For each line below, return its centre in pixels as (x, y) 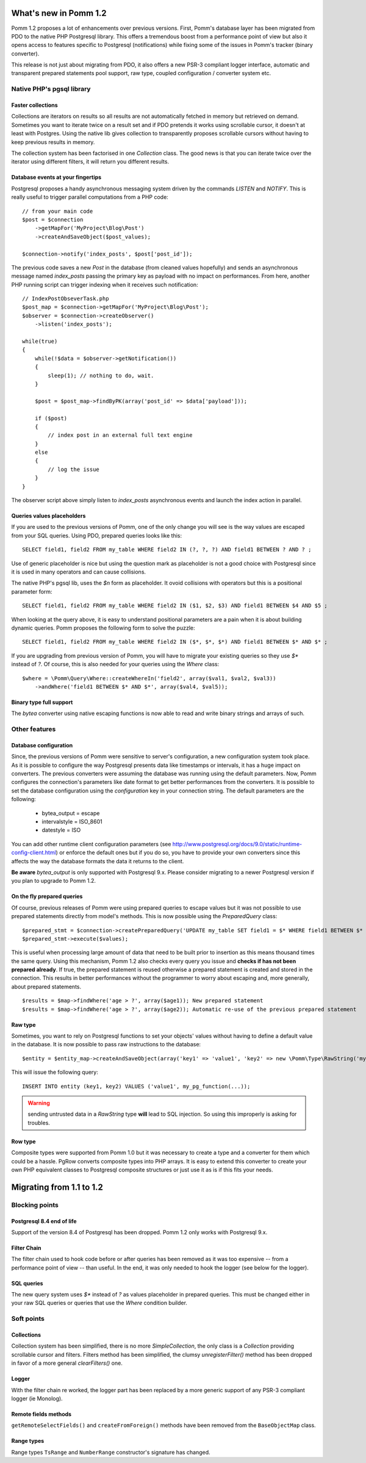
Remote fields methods (41, 1414)
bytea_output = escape (71, 813)
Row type (23, 1141)
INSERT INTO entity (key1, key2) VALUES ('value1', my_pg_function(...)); (136, 1086)
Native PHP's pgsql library (51, 89)
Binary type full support (42, 702)
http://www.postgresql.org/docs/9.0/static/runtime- (237, 844)
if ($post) (51, 418)
